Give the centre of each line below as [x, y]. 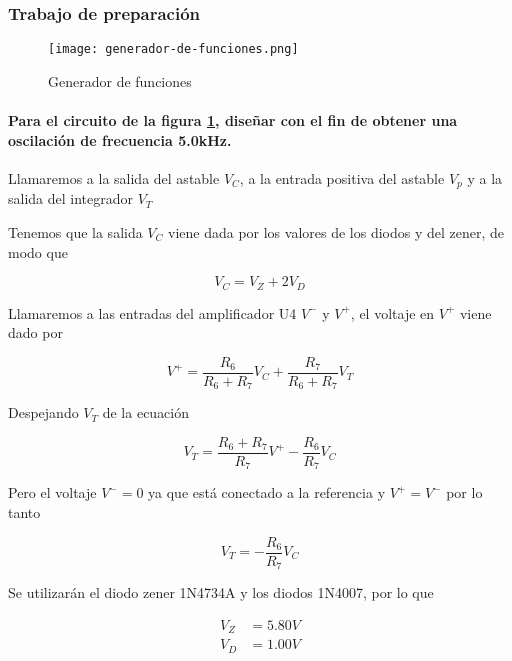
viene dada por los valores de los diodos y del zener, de [336, 231]
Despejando [43, 412]
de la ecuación [146, 412]
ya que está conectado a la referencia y [267, 492]
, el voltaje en [392, 312]
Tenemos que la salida [75, 231]
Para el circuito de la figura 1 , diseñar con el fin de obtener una [233, 120]
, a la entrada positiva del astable [342, 177]
